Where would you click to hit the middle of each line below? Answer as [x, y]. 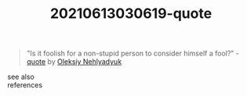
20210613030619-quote [131, 14]
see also [21, 77]
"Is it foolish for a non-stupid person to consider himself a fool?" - [133, 53]
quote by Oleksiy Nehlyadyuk [74, 62]
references [25, 85]
